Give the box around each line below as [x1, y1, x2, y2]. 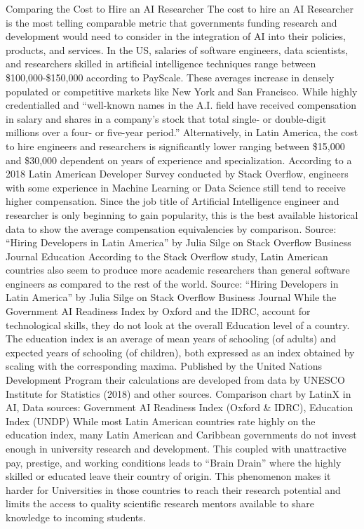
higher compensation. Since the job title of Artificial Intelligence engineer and [6, 194, 339, 208]
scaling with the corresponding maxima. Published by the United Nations [6, 359, 322, 373]
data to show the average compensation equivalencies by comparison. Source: [6, 221, 337, 236]
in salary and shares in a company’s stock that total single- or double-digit [6, 111, 327, 126]
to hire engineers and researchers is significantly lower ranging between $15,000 [6, 138, 345, 153]
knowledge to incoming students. [6, 509, 146, 524]
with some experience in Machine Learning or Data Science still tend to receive [6, 180, 346, 194]
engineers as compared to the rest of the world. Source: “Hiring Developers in [6, 276, 339, 290]
